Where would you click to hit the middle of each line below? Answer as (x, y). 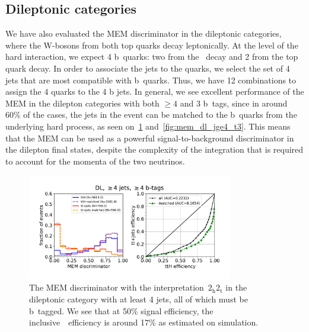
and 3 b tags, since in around (234, 103)
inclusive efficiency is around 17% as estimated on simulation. (144, 322)
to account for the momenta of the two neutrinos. (95, 161)
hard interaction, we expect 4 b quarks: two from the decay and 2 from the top (152, 57)
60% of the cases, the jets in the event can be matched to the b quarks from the (151, 115)
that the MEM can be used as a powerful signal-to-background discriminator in (150, 138)
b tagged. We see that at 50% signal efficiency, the (121, 310)
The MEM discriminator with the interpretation (117, 287)
